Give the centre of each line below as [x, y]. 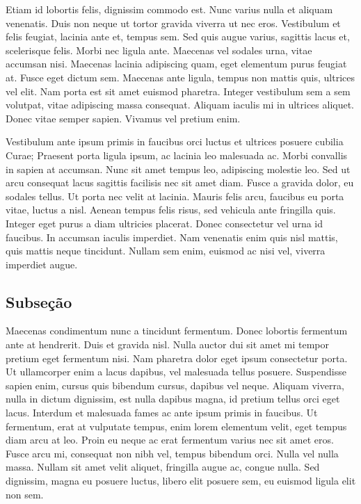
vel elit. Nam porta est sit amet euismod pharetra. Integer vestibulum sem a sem [178, 91]
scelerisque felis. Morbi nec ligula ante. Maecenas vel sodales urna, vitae [159, 50]
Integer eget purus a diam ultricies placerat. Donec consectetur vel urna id [165, 223]
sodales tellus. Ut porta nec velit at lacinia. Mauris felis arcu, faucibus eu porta [175, 196]
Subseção [39, 301]
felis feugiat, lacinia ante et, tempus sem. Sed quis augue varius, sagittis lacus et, [178, 36]
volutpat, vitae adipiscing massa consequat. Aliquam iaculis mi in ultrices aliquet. [180, 105]
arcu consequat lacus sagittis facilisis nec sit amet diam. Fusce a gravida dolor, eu [180, 182]
